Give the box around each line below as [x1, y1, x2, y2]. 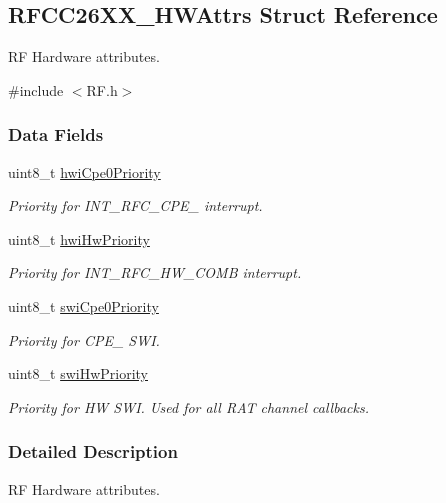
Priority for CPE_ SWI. [8, 329, 160, 350]
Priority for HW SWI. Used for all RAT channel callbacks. [8, 396, 369, 417]
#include [8, 79, 64, 100]
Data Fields [8, 122, 104, 147]
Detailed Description [8, 439, 178, 464]
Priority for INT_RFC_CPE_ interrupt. [8, 195, 263, 216]
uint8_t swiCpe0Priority [8, 295, 159, 316]
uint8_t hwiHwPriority [8, 228, 150, 249]
